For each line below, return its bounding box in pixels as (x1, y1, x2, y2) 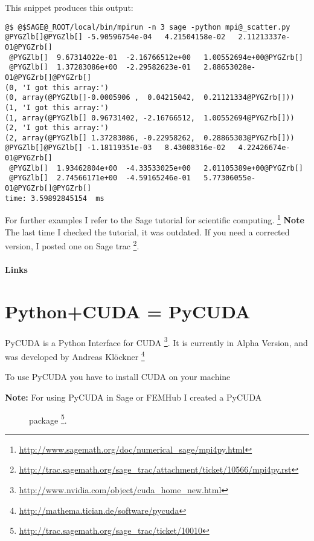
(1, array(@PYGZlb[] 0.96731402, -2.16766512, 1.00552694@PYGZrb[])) (5, 113, 295, 122)
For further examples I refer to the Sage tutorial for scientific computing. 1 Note (5, 212, 304, 226)
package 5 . (29, 411, 67, 426)
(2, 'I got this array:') (5, 123, 109, 133)
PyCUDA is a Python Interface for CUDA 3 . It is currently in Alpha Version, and (5, 334, 308, 349)
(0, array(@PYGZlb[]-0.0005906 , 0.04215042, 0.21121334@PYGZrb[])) (5, 93, 295, 102)
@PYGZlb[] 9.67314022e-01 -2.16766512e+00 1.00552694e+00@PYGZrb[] (9, 53, 303, 62)
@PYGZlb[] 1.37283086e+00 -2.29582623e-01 (9, 63, 191, 72)
